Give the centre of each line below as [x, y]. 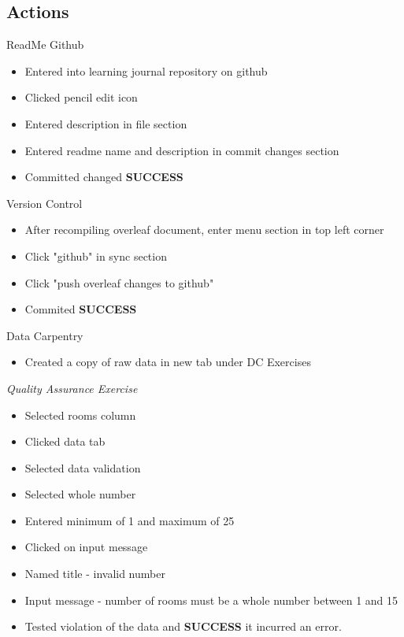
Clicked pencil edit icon [81, 97]
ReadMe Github [45, 44]
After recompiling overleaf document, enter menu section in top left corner [204, 230]
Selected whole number [80, 494]
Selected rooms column [80, 415]
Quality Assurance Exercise [72, 388]
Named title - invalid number [95, 574]
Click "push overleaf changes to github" [119, 282]
